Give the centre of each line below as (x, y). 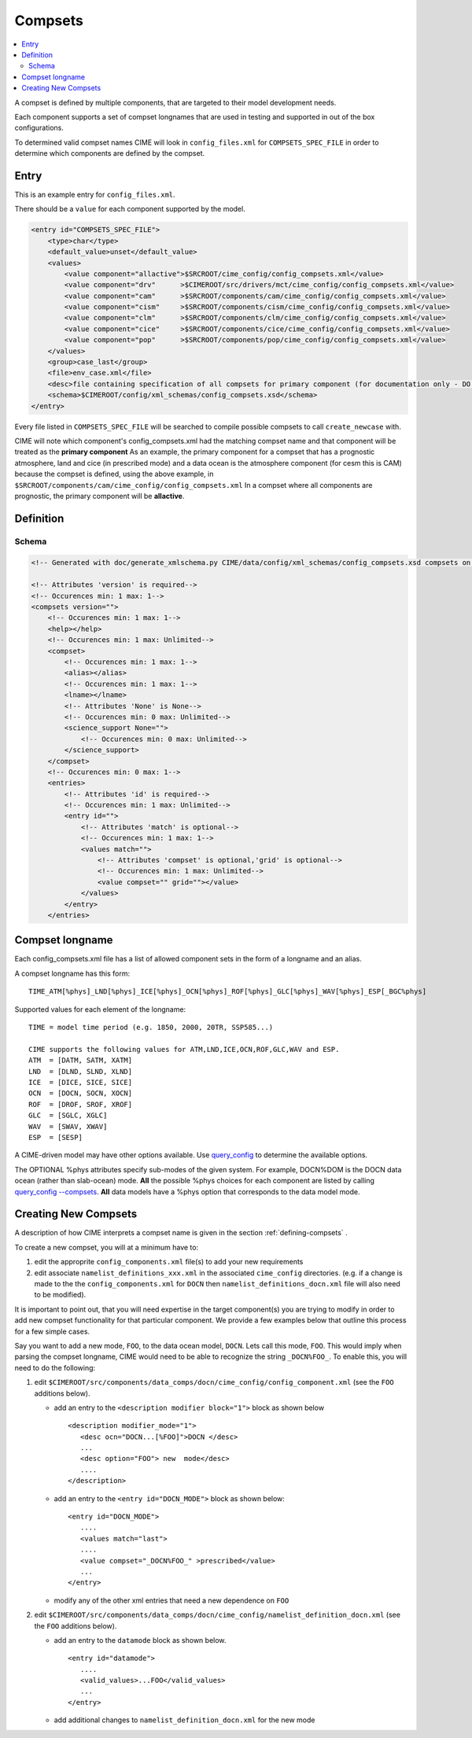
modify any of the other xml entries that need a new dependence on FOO (171, 1600)
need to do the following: (55, 1367)
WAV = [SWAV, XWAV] (68, 1126)
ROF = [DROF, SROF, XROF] (81, 1104)
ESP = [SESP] (55, 1137)
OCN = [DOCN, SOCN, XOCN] (81, 1093)
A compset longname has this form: (72, 973)
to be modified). (60, 1295)
